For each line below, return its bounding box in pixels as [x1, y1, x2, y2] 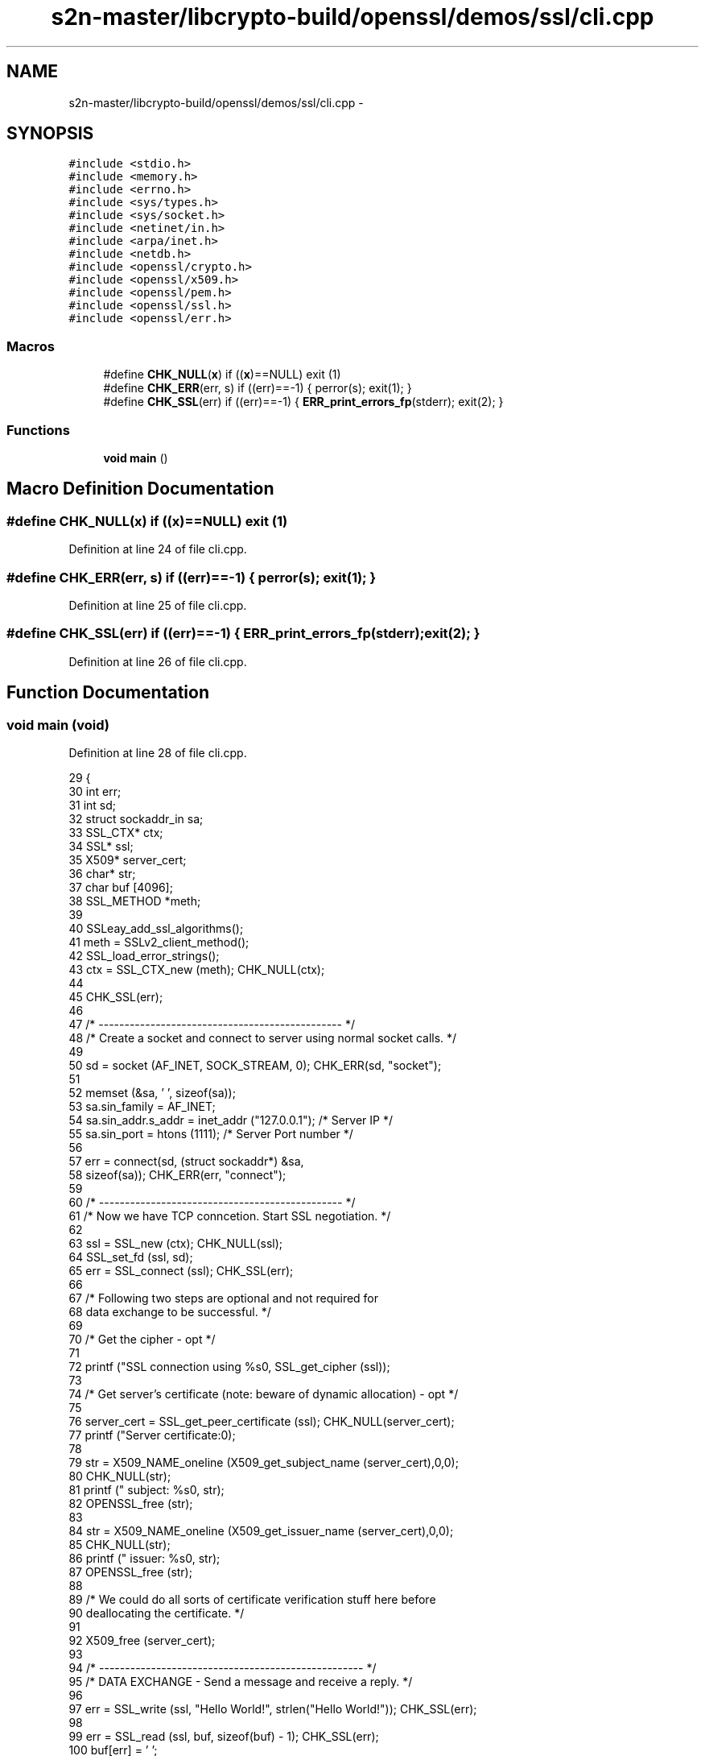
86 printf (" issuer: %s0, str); [68, 1551, 221, 1565]
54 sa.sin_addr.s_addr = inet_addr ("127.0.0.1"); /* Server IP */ [68, 1112, 393, 1127]
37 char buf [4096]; [68, 880, 173, 894]
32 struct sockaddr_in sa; [68, 811, 204, 826]
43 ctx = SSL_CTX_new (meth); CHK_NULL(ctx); [68, 962, 325, 976]
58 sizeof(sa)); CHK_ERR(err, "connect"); [68, 1167, 287, 1182]
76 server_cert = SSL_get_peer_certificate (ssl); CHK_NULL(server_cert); [68, 1414, 455, 1428]
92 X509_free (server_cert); [68, 1633, 216, 1647]
